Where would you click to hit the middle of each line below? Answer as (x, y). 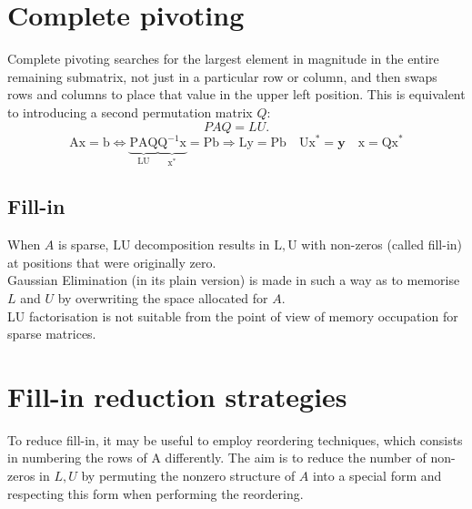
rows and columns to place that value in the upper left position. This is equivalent (236, 94)
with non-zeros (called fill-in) (382, 244)
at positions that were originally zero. (112, 262)
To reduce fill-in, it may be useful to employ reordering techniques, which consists (235, 439)
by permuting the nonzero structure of (188, 476)
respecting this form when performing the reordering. (156, 493)
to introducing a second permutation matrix (130, 112)
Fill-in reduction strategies (177, 396)
